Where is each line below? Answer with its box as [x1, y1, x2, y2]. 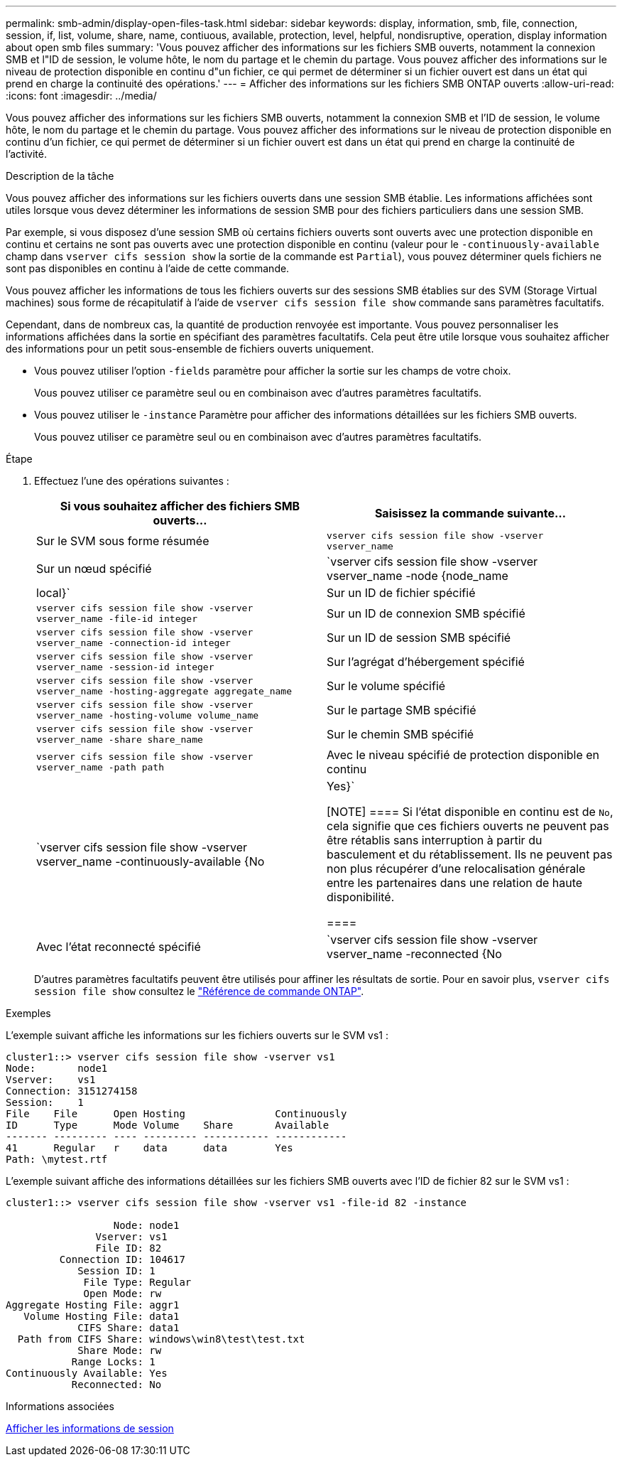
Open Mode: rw [83, 1288, 162, 1299]
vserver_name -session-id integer [36, 662, 214, 672]
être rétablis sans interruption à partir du [327, 833, 542, 847]
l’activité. [6, 148, 47, 160]
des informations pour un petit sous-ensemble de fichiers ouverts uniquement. [6, 343, 374, 355]
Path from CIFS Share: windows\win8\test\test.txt [17, 1333, 305, 1345]
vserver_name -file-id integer [36, 613, 197, 624]
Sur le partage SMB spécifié [327, 703, 476, 717]
